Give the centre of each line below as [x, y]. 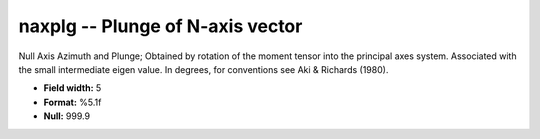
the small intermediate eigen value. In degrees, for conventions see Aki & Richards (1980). [203, 69]
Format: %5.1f [72, 102]
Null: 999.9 [66, 116]
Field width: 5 [72, 88]
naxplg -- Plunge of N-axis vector [160, 26]
